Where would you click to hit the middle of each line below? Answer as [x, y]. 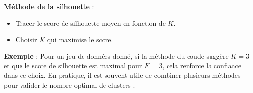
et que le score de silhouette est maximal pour [73, 65]
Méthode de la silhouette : [49, 6]
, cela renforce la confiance [202, 65]
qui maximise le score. [80, 39]
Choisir [26, 39]
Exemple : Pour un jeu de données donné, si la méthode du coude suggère [116, 56]
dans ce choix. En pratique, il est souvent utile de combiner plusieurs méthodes [122, 75]
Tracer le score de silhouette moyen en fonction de [90, 23]
